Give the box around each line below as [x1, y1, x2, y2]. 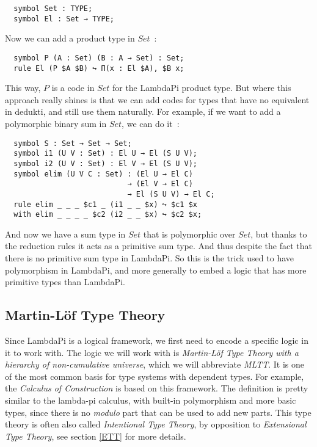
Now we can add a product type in [5, 32, 135, 45]
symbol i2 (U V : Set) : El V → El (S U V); [13, 159, 197, 168]
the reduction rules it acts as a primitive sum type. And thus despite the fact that [5, 239, 313, 252]
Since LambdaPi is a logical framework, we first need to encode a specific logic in [5, 334, 308, 347]
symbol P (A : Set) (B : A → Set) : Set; [13, 53, 184, 62]
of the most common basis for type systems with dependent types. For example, [5, 369, 304, 382]
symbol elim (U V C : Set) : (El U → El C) [13, 169, 193, 178]
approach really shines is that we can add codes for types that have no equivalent [5, 93, 310, 106]
